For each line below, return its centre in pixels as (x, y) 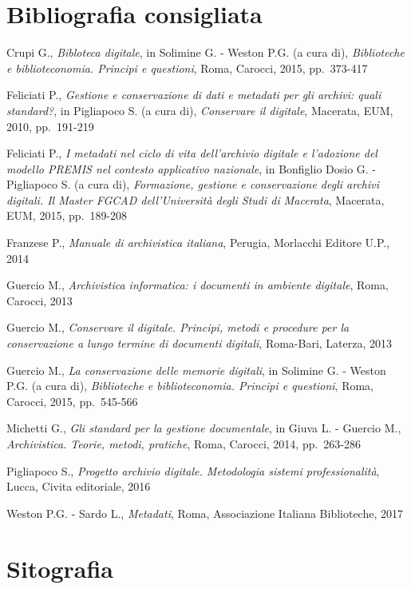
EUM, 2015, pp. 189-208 (67, 215)
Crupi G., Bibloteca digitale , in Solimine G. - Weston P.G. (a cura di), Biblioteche (205, 52)
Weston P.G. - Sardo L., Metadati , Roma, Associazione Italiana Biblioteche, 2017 (205, 513)
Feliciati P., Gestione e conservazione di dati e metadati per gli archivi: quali (194, 95)
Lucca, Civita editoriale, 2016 (79, 486)
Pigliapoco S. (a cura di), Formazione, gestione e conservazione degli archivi (193, 184)
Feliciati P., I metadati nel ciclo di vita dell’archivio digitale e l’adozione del (192, 153)
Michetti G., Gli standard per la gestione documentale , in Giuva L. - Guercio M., (204, 428)
